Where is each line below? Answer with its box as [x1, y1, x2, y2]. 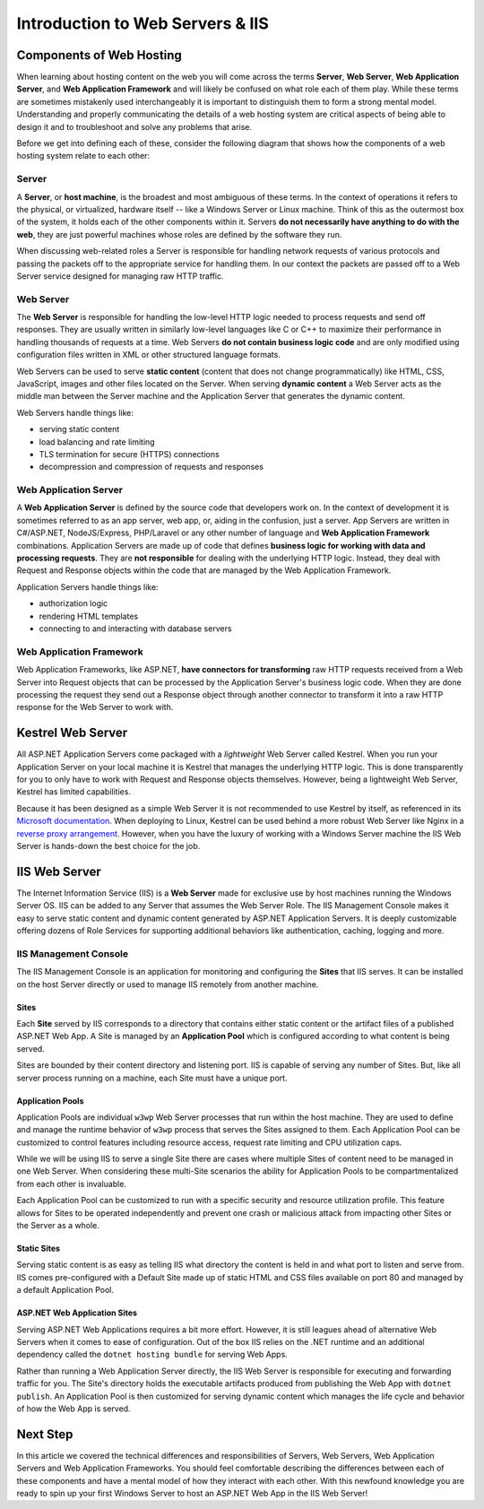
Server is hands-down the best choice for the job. [16, 840, 201, 851]
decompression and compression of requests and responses [39, 462, 264, 473]
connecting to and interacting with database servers [39, 623, 232, 634]
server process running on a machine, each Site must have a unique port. [16, 1072, 288, 1083]
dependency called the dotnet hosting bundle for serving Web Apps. [16, 1349, 289, 1360]
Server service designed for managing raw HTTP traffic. [16, 270, 224, 282]
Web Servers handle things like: [16, 407, 134, 418]
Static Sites [16, 1243, 61, 1254]
